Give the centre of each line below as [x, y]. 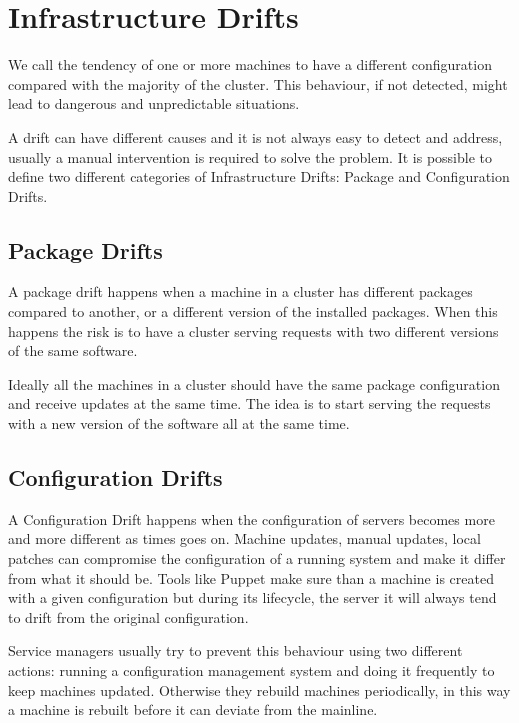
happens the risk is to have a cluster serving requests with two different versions [253, 330]
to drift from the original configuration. [128, 616]
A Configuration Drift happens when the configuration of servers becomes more [251, 518]
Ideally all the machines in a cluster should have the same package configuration [254, 383]
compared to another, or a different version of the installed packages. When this [253, 311]
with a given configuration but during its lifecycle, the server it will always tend [252, 597]
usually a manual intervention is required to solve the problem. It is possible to [250, 156]
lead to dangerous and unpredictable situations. [154, 103]
